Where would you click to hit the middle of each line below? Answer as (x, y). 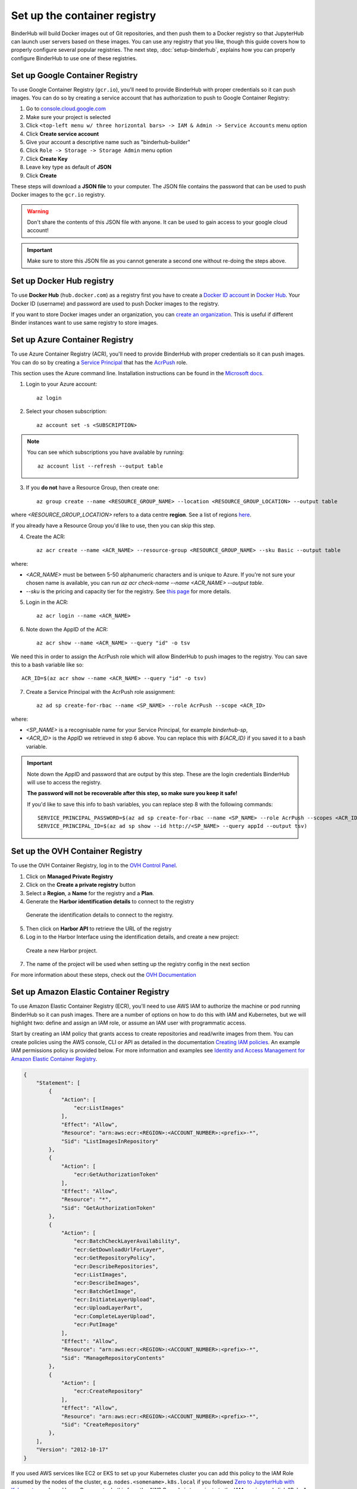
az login (49, 398)
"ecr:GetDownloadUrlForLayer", (119, 1250)
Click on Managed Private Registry (69, 876)
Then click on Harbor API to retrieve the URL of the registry (99, 929)
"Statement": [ (58, 1083)
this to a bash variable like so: (47, 665)
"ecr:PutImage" (96, 1325)
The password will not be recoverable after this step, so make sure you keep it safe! (132, 793)
